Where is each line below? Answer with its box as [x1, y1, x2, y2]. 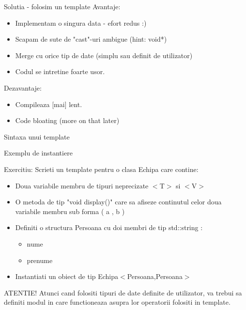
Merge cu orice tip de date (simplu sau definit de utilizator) [15, 50, 193, 60]
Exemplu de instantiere [4, 148, 73, 158]
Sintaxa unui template [4, 131, 70, 141]
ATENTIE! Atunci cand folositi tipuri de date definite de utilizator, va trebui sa [4, 287, 242, 297]
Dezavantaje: [4, 82, 42, 93]
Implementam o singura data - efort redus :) [15, 17, 147, 28]
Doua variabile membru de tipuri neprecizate [15, 180, 149, 190]
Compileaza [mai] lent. [15, 99, 82, 109]
